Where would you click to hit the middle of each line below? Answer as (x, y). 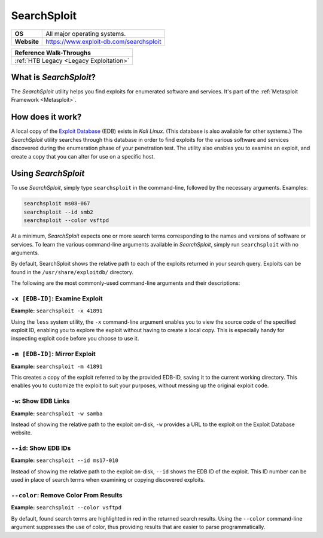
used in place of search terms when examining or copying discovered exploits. (108, 480)
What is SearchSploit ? (53, 77)
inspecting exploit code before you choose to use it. (75, 339)
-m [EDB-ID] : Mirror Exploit (53, 354)
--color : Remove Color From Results (67, 495)
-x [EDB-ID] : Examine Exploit (57, 298)
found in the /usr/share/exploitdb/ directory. (72, 272)
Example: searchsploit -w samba (57, 414)
